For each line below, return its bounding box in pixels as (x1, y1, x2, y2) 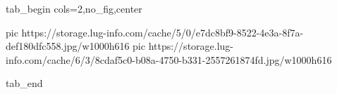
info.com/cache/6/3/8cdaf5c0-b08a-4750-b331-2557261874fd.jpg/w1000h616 (6, 52, 332, 67)
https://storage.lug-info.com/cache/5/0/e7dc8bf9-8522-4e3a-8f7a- (21, 25, 304, 39)
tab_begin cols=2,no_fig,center (6, 1, 142, 15)
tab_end (6, 76, 43, 90)
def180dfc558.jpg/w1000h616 (6, 39, 130, 53)
